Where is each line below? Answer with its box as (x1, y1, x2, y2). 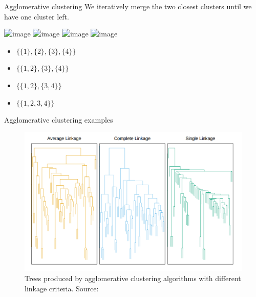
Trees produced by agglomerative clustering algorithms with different (25, 273, 241, 284)
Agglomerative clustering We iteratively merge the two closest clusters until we (4, 1, 252, 11)
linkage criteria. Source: (25, 283, 99, 293)
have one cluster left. (4, 11, 69, 22)
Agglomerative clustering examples (4, 114, 113, 125)
